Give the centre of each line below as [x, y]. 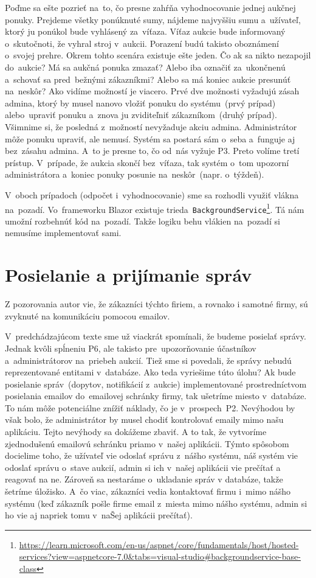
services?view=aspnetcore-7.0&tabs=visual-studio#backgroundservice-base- [160, 556]
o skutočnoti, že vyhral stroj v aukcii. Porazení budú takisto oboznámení [142, 43]
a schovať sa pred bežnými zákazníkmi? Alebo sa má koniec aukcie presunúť [148, 79]
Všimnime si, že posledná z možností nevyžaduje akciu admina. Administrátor [151, 126]
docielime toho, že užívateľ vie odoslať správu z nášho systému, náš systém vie [152, 455]
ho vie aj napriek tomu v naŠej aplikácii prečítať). [99, 515]
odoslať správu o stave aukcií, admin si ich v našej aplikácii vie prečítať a [143, 467]
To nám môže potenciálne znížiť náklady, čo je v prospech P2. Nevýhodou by [150, 407]
